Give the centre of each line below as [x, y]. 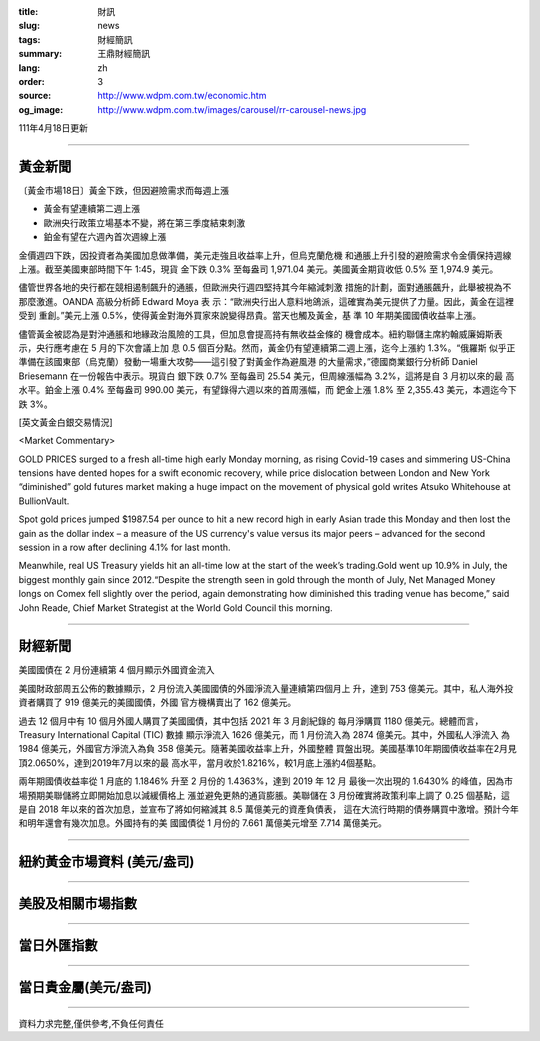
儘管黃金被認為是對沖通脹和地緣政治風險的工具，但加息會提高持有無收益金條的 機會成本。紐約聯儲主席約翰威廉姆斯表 [260, 334]
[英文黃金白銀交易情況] [66, 422]
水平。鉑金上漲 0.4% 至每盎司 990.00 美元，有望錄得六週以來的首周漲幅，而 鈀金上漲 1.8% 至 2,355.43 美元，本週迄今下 [267, 390]
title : [28, 11]
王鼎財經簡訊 [123, 54]
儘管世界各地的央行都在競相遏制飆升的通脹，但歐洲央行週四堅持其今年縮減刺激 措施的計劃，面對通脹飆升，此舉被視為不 [265, 287]
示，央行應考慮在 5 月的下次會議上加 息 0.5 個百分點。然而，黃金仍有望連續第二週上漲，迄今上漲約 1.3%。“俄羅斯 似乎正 [267, 347]
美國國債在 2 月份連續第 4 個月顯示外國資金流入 [116, 670]
